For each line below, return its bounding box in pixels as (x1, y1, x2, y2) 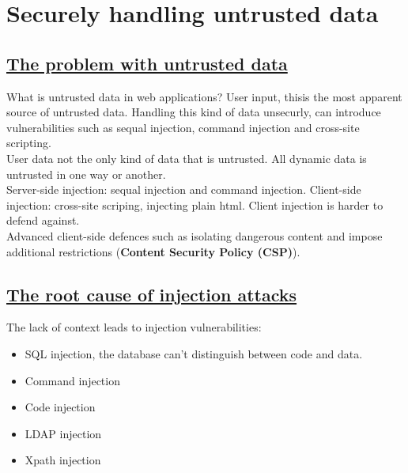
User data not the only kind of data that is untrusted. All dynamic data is (6, 149, 367, 166)
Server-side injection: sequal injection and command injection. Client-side (6, 181, 361, 198)
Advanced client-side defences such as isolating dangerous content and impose (6, 227, 383, 244)
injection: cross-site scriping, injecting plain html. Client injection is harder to (6, 196, 383, 213)
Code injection (25, 399, 96, 415)
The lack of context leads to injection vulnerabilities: (6, 319, 262, 335)
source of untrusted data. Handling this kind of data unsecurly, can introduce (6, 104, 381, 120)
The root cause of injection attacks (6, 282, 297, 306)
